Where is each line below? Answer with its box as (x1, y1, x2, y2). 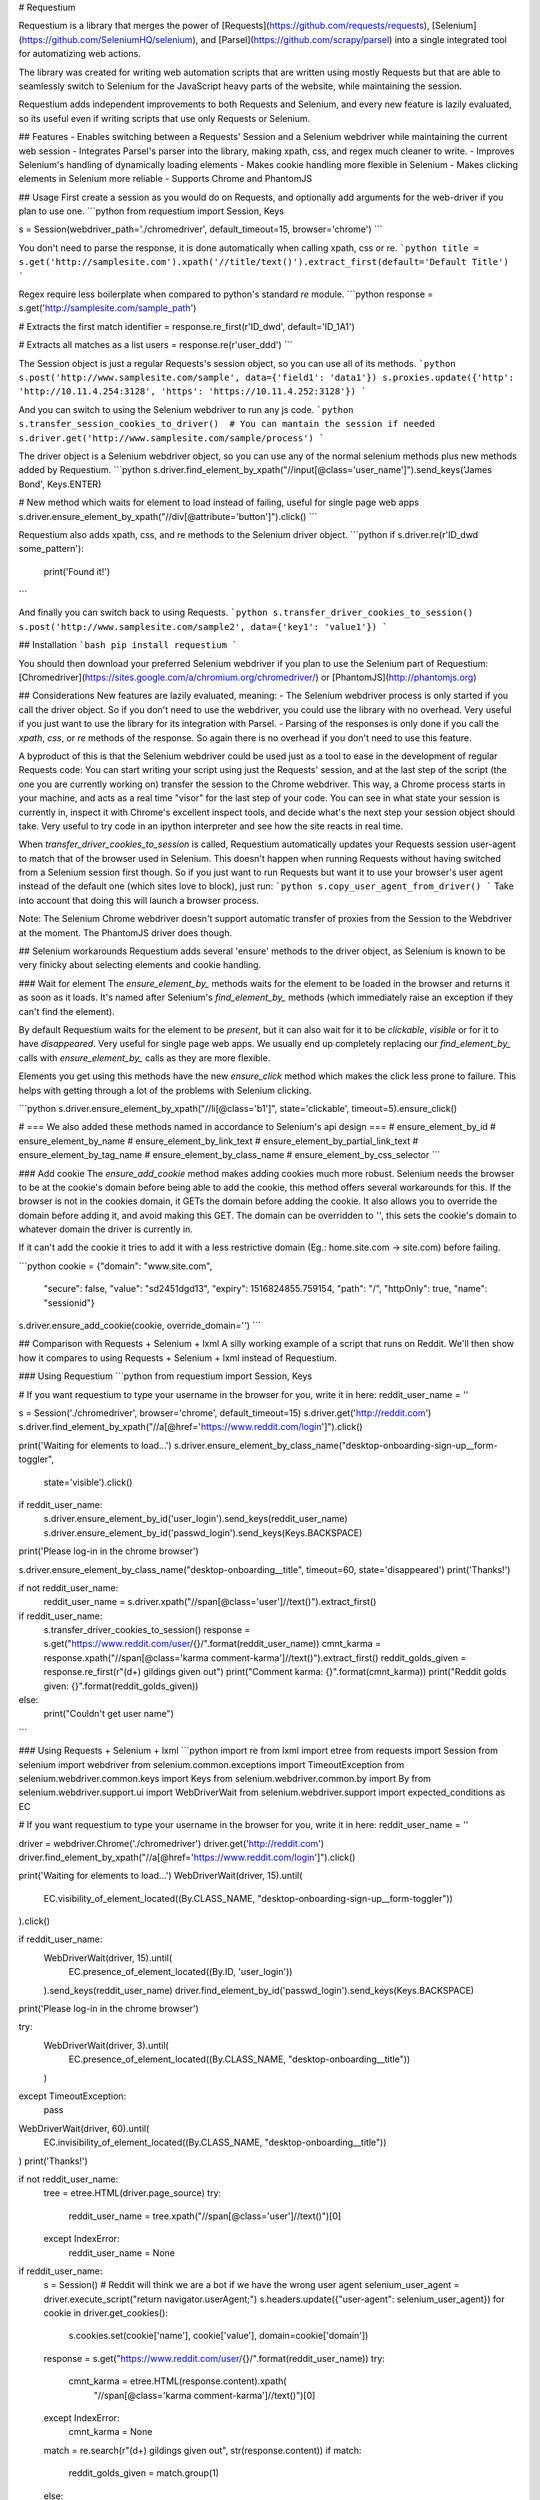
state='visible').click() (43, 1476, 133, 1488)
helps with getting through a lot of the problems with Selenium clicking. (18, 1084, 312, 1096)
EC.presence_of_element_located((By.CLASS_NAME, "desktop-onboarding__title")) (68, 2053, 411, 2065)
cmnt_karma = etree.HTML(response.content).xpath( (68, 2375, 287, 2387)
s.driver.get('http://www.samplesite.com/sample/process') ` (18, 432, 325, 444)
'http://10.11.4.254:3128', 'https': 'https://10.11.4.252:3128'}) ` (18, 386, 367, 397)
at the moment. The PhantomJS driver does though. (18, 926, 233, 939)
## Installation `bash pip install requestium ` (18, 639, 238, 651)
